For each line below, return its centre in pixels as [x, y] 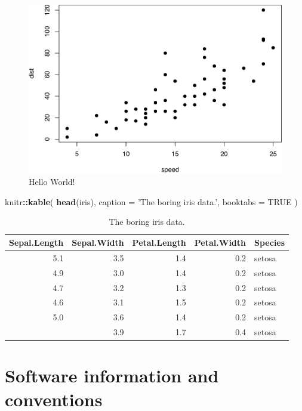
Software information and [112, 376]
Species [270, 242]
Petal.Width [220, 242]
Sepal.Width [98, 242]
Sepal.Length [36, 242]
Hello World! [52, 182]
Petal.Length [159, 242]
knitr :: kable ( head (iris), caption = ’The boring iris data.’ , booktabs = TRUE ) [151, 201]
